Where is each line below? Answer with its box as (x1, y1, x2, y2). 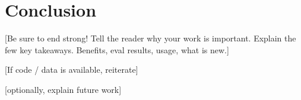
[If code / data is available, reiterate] (5, 63, 138, 76)
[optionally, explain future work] (5, 83, 122, 95)
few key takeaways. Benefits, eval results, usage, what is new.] (5, 43, 229, 56)
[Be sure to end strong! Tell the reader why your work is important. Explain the (5, 32, 296, 44)
